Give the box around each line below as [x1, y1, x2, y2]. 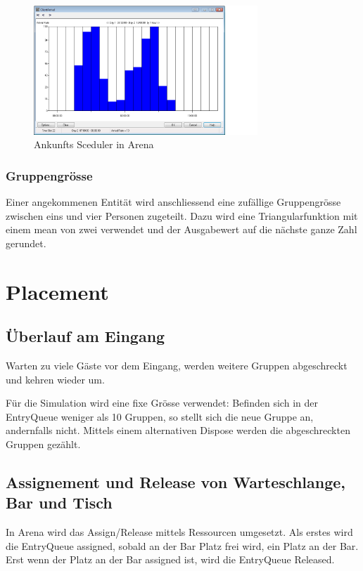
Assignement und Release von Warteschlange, [6, 471, 345, 492]
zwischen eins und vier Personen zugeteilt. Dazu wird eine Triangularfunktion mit [6, 208, 358, 223]
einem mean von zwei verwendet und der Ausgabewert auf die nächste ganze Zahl [6, 222, 357, 237]
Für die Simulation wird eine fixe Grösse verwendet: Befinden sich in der [6, 395, 318, 410]
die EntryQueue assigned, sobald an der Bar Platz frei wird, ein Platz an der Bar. [6, 538, 359, 553]
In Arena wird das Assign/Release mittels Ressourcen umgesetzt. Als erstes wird [6, 525, 353, 539]
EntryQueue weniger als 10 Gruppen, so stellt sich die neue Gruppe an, [6, 409, 314, 424]
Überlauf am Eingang [6, 325, 165, 347]
